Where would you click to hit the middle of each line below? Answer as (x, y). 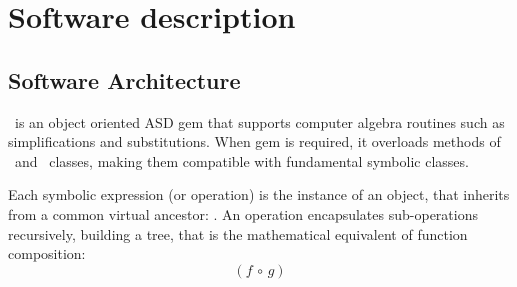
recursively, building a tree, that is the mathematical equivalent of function (238, 233)
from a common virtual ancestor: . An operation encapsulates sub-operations (243, 213)
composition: (47, 253)
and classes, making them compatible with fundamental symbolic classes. (241, 160)
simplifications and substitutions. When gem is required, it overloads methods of (254, 141)
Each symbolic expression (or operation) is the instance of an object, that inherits (259, 194)
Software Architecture (124, 79)
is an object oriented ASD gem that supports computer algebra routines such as (259, 121)
